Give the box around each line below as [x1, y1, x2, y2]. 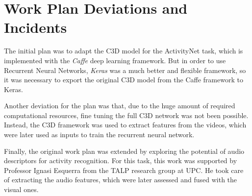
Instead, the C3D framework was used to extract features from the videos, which [4, 120, 247, 130]
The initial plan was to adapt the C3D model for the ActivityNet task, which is [4, 46, 243, 56]
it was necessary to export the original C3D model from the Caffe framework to [4, 74, 243, 85]
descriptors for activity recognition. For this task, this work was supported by [4, 155, 237, 166]
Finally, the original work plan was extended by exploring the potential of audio [4, 146, 245, 156]
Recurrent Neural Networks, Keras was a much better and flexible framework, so [4, 65, 246, 75]
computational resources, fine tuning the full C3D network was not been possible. [4, 110, 249, 120]
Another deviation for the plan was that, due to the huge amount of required [4, 100, 235, 111]
